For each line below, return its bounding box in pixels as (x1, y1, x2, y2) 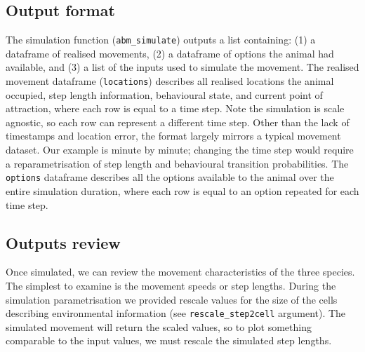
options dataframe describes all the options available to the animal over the (6, 170, 334, 184)
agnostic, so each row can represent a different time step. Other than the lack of (6, 114, 350, 129)
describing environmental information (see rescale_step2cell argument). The (6, 306, 346, 320)
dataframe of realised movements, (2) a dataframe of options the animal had (6, 46, 334, 60)
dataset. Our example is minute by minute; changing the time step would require (6, 142, 354, 157)
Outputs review (6, 231, 121, 253)
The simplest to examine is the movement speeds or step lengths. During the (6, 278, 336, 292)
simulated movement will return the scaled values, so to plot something (6, 319, 312, 334)
